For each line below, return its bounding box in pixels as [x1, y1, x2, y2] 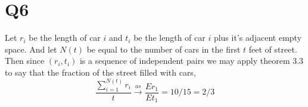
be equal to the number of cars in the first [86, 43, 241, 55]
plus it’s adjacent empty [213, 31, 302, 44]
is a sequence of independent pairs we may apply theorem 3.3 [79, 54, 304, 67]
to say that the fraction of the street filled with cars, [5, 66, 196, 78]
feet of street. [248, 43, 297, 55]
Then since [5, 54, 45, 67]
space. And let [5, 43, 57, 55]
